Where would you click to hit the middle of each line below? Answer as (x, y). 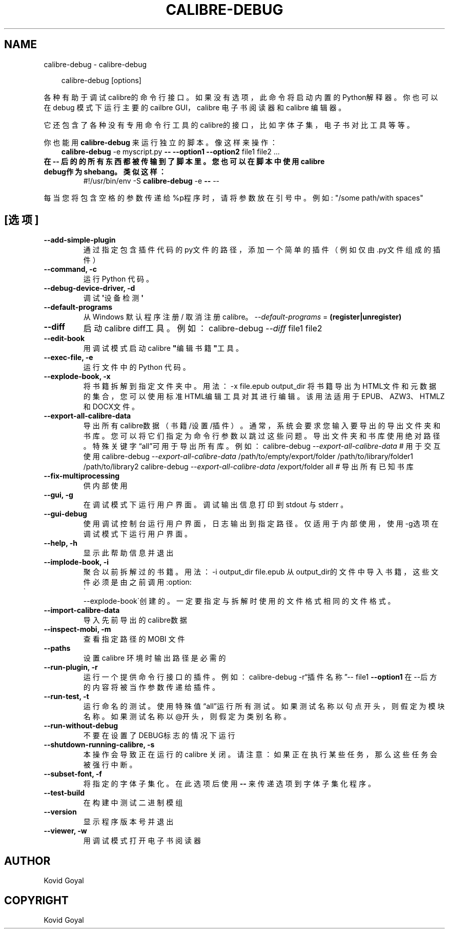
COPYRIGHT (36, 900)
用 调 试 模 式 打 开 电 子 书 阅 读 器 (142, 841)
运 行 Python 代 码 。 (118, 279)
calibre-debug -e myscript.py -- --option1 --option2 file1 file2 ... (170, 151)
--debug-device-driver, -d (89, 288)
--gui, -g (58, 495)
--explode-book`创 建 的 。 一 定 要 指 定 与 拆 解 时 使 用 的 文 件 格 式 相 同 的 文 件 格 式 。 (239, 601)
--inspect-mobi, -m (77, 629)
